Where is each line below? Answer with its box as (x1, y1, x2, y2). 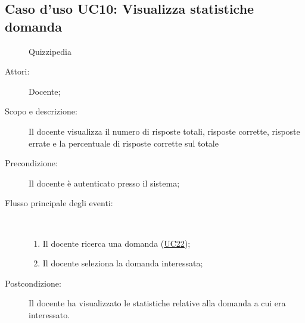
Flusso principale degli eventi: (5, 197, 113, 209)
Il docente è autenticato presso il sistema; (29, 176, 180, 189)
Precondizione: (5, 157, 58, 169)
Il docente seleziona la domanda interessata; (42, 257, 203, 269)
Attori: (5, 65, 30, 77)
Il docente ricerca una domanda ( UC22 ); (42, 237, 191, 249)
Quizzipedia (29, 45, 71, 57)
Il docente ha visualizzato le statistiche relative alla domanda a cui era (29, 297, 286, 309)
